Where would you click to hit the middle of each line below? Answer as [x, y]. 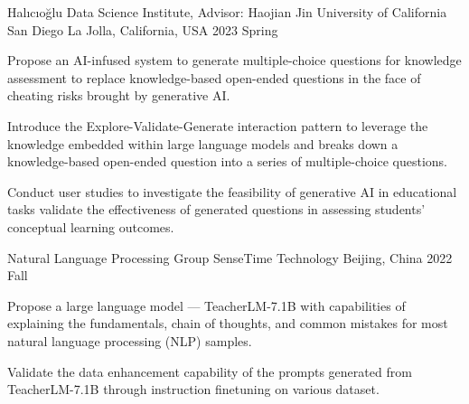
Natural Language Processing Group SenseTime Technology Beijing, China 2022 [230, 257]
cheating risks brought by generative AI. [119, 95]
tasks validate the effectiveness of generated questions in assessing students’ [216, 209]
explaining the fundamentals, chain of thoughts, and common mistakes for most [228, 323]
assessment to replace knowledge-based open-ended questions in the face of [214, 77]
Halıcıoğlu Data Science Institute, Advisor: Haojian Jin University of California [227, 12]
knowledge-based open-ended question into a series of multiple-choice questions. [227, 161]
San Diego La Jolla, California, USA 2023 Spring [143, 29]
